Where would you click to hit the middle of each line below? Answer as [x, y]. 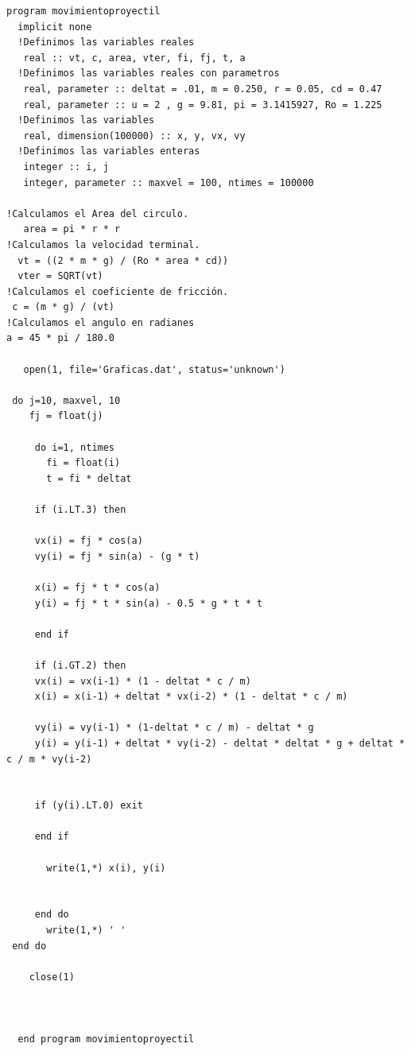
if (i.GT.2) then [80, 665]
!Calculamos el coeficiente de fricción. [118, 291]
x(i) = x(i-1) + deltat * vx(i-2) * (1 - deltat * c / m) [191, 697]
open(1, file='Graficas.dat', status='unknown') [154, 369]
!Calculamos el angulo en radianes [101, 322]
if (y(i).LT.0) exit [89, 806]
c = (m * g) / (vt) [64, 307]
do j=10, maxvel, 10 [66, 400]
